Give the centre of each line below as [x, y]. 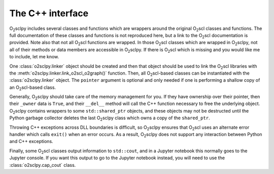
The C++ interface [49, 13]
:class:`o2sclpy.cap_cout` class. [43, 165]
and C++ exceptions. [31, 142]
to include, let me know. [34, 57]
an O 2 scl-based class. [32, 88]
